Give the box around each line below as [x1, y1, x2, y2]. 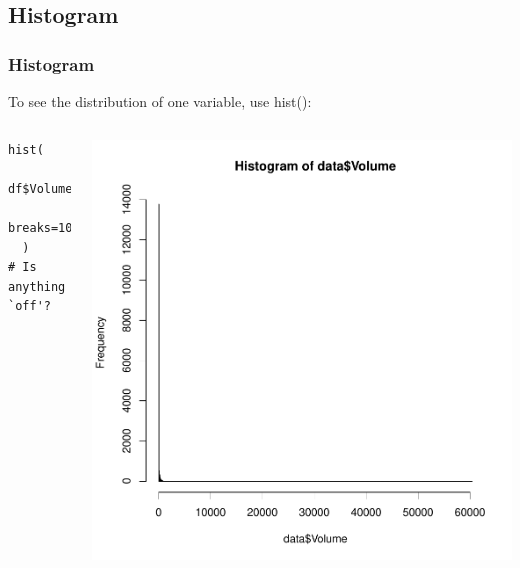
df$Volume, [8, 181, 80, 196]
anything [8, 279, 66, 294]
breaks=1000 [8, 220, 87, 235]
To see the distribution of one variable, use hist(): [8, 91, 312, 111]
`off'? [8, 299, 51, 314]
